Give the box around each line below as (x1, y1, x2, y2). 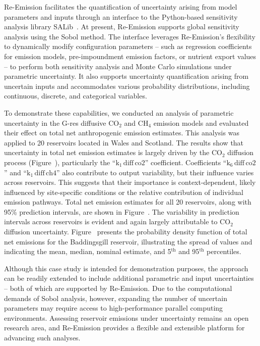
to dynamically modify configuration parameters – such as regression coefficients (4, 41, 252, 52)
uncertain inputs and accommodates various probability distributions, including (4, 80, 250, 91)
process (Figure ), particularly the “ (4, 157, 116, 167)
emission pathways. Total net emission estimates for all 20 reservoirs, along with (4, 196, 251, 207)
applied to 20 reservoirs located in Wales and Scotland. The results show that (4, 137, 244, 147)
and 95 (178, 246, 200, 257)
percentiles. (207, 246, 241, 257)
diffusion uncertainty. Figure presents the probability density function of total (4, 226, 247, 237)
